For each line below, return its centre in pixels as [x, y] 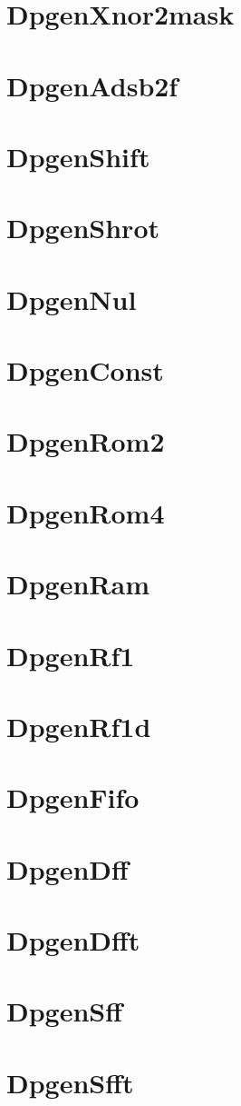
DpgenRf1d [79, 726]
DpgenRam [78, 584]
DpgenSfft [70, 1082]
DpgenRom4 [86, 512]
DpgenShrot [83, 228]
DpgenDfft [73, 940]
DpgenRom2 [86, 441]
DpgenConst [85, 370]
